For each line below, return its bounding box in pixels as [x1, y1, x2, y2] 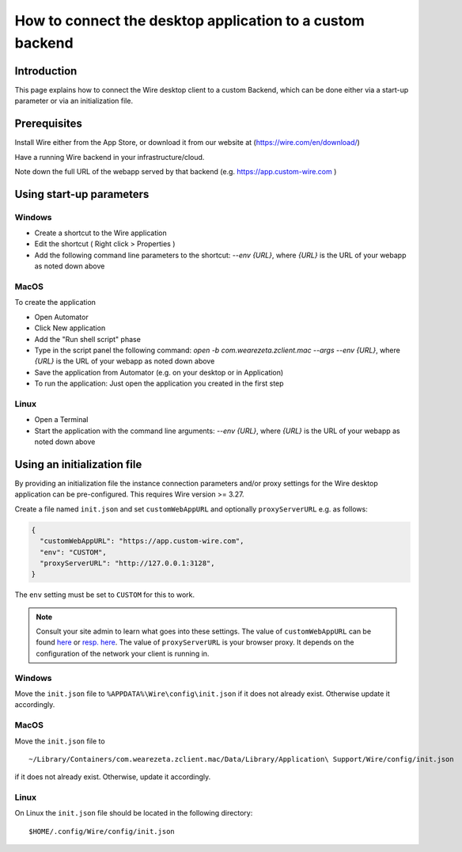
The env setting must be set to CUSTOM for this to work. [14, 590, 195, 599]
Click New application [34, 323, 106, 333]
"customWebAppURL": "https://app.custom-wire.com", [40, 537, 244, 546]
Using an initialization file [14, 458, 142, 471]
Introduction [14, 64, 78, 78]
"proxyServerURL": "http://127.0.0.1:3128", [40, 558, 215, 568]
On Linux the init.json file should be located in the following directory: [14, 808, 253, 818]
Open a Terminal [34, 415, 89, 424]
